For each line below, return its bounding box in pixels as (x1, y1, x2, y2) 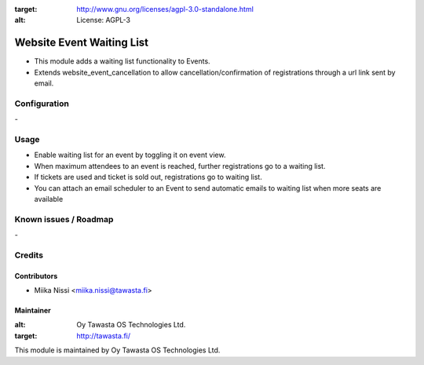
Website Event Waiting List (14, 36, 149, 49)
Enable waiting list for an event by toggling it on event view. (34, 150, 226, 160)
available (34, 194, 64, 203)
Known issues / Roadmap (14, 214, 114, 224)
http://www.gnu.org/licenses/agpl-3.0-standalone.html (76, 5, 254, 13)
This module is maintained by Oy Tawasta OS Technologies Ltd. (14, 345, 221, 355)
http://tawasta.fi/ (76, 330, 131, 341)
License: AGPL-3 (76, 16, 131, 25)
